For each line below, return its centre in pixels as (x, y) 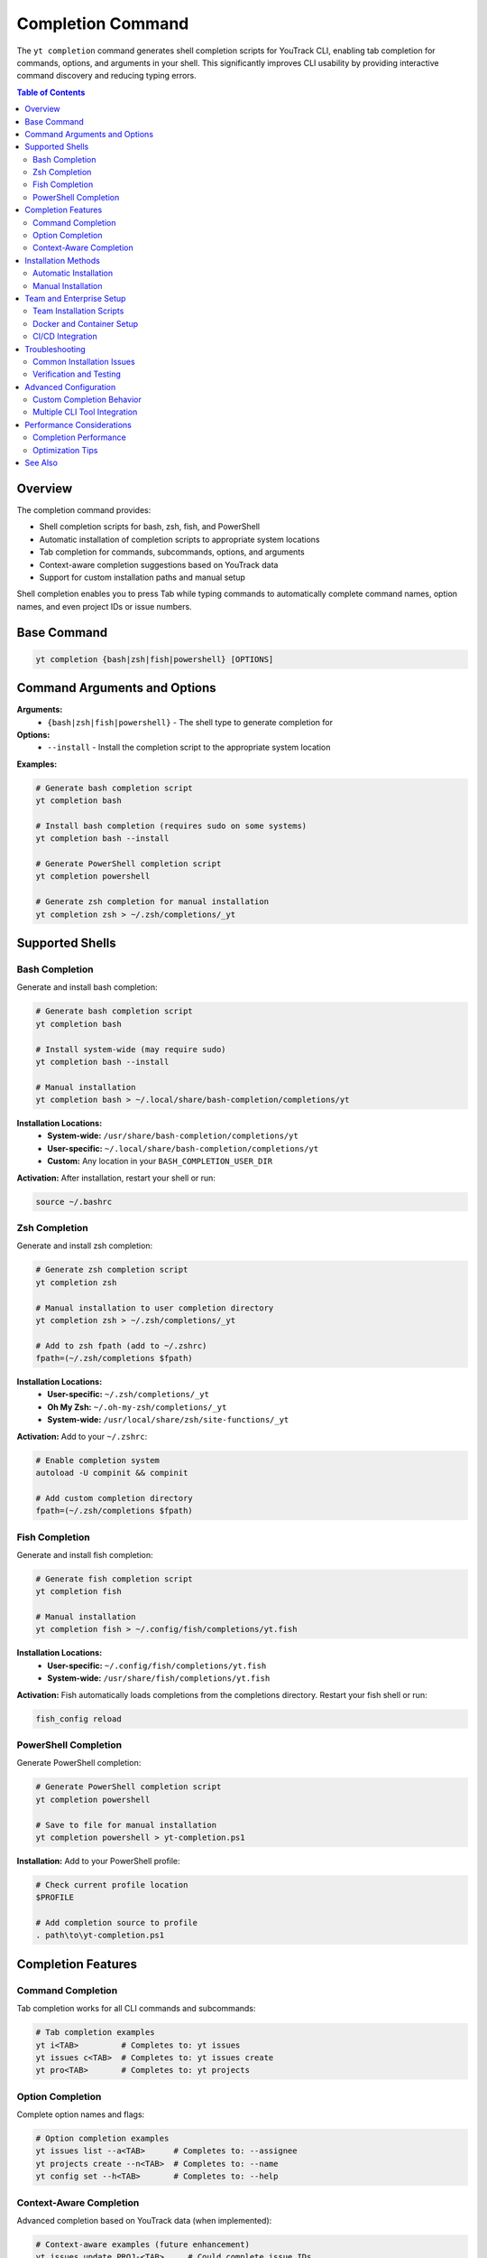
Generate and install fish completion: (85, 1554)
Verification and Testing (77, 374)
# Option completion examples (102, 2139)
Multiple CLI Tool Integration (85, 412)
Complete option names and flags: (81, 2114)
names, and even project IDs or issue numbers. (105, 606)
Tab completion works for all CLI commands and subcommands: (136, 2009)
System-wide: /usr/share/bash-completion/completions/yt (173, 1136)
